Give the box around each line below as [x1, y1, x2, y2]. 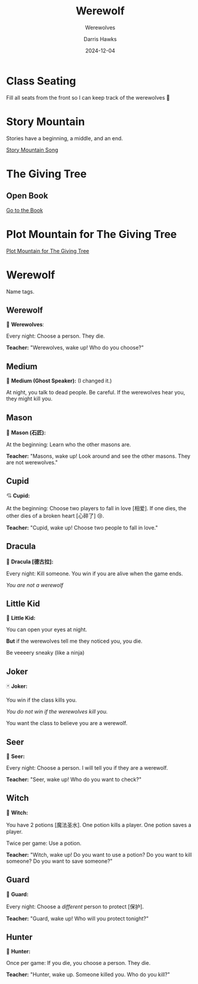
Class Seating [6, 74, 76, 88]
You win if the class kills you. [6, 696, 78, 704]
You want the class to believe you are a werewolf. [6, 720, 128, 727]
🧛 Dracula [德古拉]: [6, 558, 54, 565]
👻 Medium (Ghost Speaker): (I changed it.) [6, 377, 112, 384]
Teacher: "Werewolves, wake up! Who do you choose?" [6, 344, 144, 351]
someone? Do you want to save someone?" [6, 857, 113, 865]
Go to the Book [6, 206, 44, 214]
